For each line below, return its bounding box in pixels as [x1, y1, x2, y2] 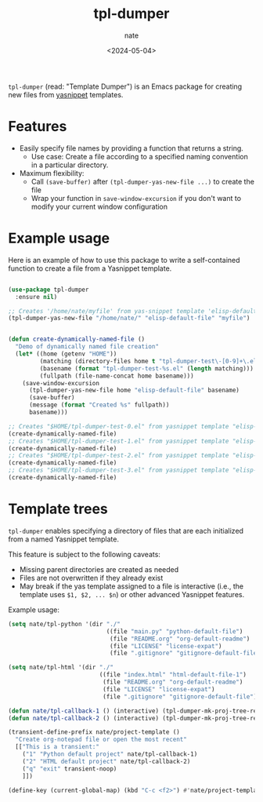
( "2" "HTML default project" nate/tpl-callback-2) [22, 757, 191, 765]
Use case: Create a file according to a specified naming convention [31, 151, 248, 161]
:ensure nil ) [15, 293, 58, 301]
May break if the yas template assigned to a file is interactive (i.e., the [19, 581, 244, 591]
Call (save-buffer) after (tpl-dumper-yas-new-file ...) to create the [31, 177, 254, 186]
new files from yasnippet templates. [8, 89, 124, 99]
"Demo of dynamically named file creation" [15, 343, 159, 351]
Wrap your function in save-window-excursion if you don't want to [31, 193, 241, 202]
